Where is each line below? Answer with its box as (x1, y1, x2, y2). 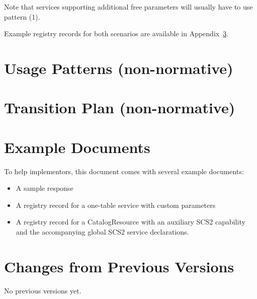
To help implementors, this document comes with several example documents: (4, 166, 244, 176)
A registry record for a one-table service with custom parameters (16, 199, 216, 210)
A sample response (16, 183, 73, 193)
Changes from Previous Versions (4, 256, 234, 276)
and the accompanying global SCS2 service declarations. (16, 227, 189, 237)
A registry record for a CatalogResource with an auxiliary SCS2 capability (16, 216, 245, 227)
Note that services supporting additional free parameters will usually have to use (4, 2, 253, 12)
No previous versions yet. (4, 285, 81, 295)
